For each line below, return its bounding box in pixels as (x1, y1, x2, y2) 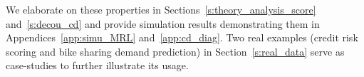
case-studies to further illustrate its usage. (6, 58, 189, 73)
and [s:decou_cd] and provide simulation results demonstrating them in (6, 16, 320, 31)
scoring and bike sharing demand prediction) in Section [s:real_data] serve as (6, 43, 345, 58)
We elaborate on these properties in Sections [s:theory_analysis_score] (6, 2, 316, 16)
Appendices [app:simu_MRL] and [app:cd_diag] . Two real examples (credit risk (6, 30, 358, 45)
